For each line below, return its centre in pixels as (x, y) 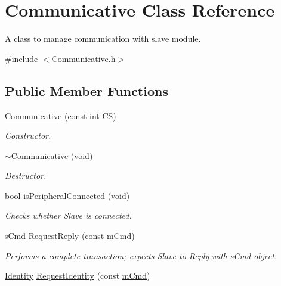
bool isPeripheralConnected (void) (67, 195)
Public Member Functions (87, 90)
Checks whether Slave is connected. (68, 215)
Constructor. (28, 136)
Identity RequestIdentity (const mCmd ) (78, 276)
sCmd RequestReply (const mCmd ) (70, 236)
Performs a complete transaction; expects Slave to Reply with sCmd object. (141, 255)
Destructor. (26, 175)
